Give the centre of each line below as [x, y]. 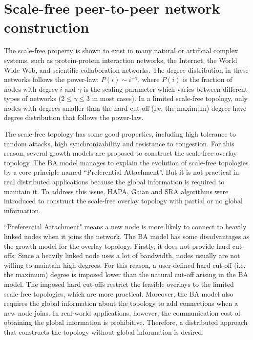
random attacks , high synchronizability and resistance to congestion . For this [119, 143]
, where [149, 79]
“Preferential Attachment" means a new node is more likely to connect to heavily [125, 227]
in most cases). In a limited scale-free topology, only [170, 98]
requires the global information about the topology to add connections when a [121, 303]
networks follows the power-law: [52, 79]
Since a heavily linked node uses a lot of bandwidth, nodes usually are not [129, 255]
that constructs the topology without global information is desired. [104, 331]
